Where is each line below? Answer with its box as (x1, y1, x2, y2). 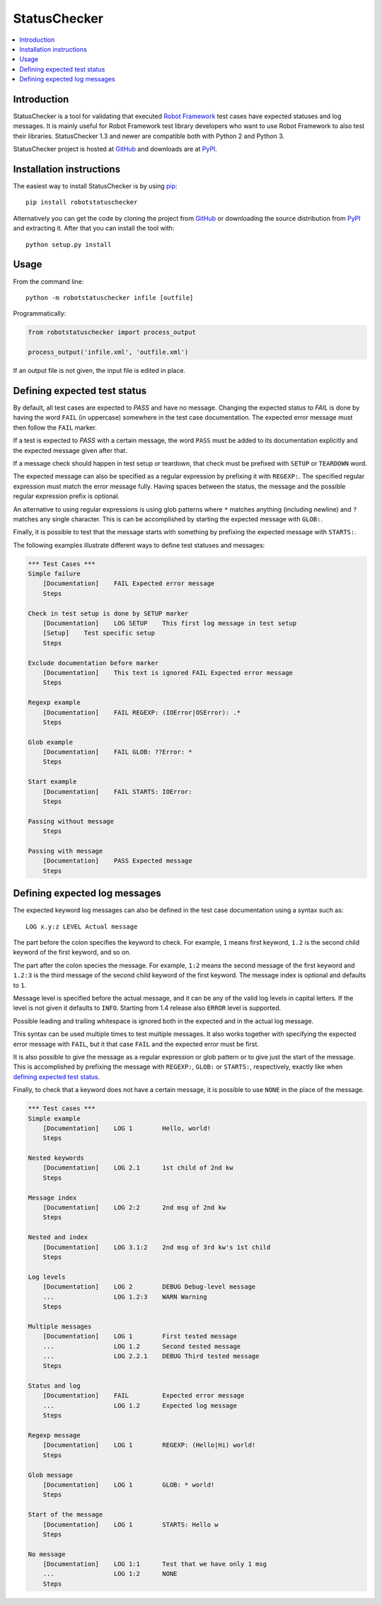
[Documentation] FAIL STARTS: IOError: (42, 788, 192, 795)
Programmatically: (13, 309, 66, 318)
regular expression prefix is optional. (13, 492, 120, 500)
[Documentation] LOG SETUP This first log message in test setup (42, 619, 297, 628)
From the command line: (13, 277, 84, 286)
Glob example (28, 738, 74, 746)
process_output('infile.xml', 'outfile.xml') (28, 348, 189, 357)
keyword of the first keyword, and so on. (13, 948, 131, 957)
